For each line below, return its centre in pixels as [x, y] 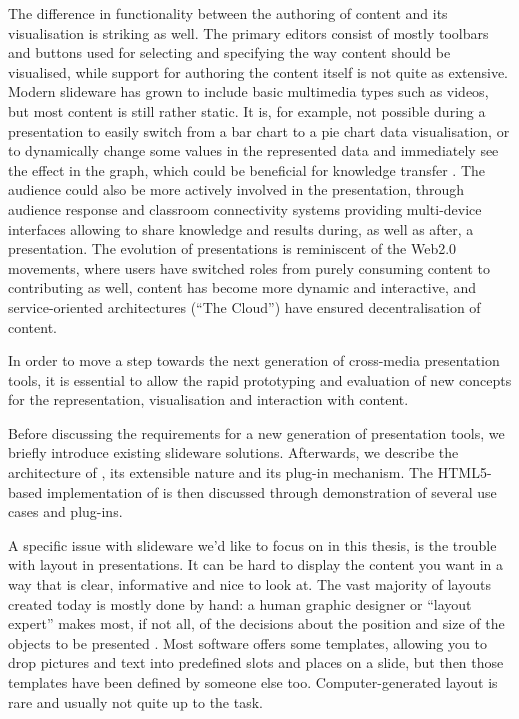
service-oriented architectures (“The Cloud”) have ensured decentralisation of [244, 306]
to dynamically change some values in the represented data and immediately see [253, 150]
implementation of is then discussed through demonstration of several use [271, 491]
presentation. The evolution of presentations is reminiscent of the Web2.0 [232, 248]
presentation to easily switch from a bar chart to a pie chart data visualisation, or [259, 130]
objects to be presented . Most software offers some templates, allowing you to [247, 642]
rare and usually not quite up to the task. [135, 701]
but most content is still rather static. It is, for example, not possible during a [247, 110]
